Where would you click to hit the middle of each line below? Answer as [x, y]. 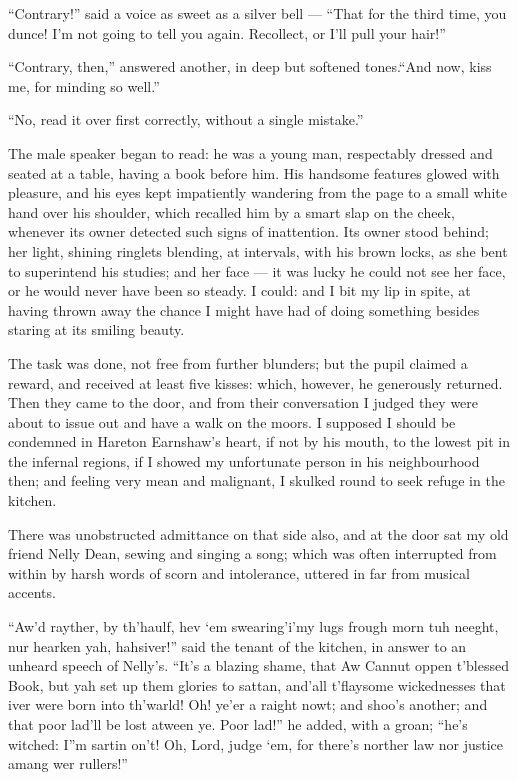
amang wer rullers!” [68, 763]
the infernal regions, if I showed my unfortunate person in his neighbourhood [244, 460]
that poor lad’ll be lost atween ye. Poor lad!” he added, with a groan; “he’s [238, 724]
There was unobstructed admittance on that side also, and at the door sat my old [258, 533]
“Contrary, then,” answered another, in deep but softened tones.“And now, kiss [250, 66]
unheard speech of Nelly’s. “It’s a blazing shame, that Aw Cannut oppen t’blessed [259, 665]
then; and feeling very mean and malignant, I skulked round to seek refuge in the [256, 480]
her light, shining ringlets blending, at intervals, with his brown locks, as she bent [258, 250]
